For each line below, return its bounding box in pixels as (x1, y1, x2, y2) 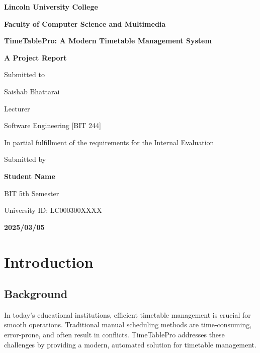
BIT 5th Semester (4, 188, 59, 198)
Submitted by (4, 154, 46, 164)
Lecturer (4, 103, 30, 113)
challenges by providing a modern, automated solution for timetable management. (4, 339, 256, 349)
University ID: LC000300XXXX (4, 205, 102, 215)
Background (4, 286, 68, 302)
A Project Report (4, 52, 67, 63)
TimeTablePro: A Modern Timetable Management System (4, 35, 212, 46)
